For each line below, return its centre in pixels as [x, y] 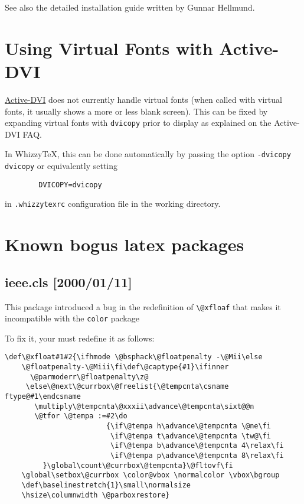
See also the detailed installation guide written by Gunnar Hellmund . [130, 7]
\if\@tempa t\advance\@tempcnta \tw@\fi [191, 436]
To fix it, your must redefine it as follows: [80, 338]
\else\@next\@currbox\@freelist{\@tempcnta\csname [127, 387]
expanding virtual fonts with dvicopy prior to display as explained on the [138, 123]
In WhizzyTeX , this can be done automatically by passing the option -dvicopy [148, 154]
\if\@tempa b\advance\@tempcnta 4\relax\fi [197, 446]
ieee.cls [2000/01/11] [68, 282]
